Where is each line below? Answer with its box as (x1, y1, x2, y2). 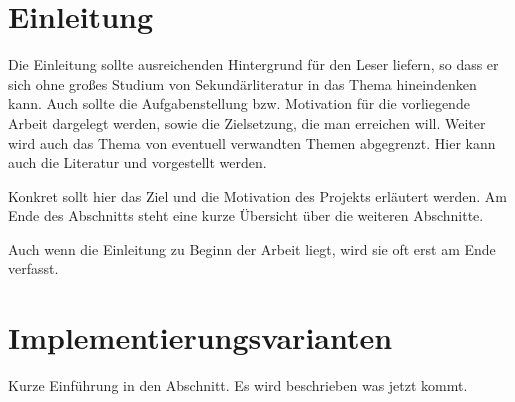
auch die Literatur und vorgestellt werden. (8, 152, 267, 173)
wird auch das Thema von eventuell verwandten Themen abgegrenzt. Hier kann (8, 132, 496, 153)
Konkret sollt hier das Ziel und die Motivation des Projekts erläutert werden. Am (8, 185, 507, 206)
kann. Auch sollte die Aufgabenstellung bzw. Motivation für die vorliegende (8, 93, 470, 114)
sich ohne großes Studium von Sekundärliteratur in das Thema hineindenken (8, 73, 477, 94)
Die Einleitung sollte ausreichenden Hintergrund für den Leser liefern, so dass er (8, 54, 499, 75)
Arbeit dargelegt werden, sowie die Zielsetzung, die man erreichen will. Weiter (8, 112, 486, 133)
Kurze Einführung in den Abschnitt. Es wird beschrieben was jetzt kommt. (8, 375, 468, 396)
